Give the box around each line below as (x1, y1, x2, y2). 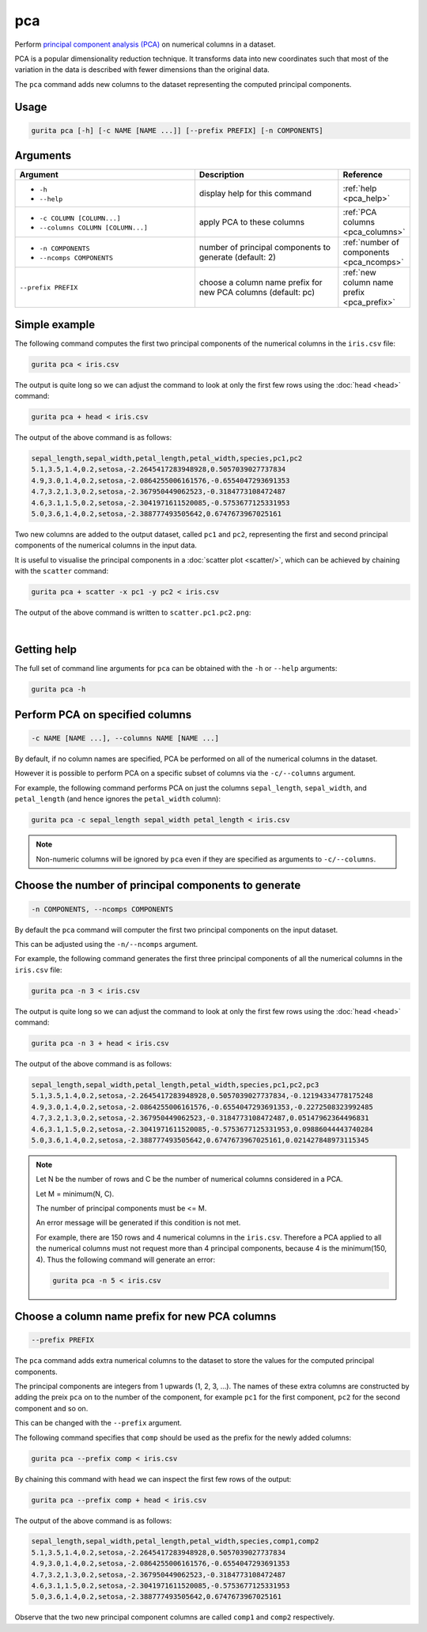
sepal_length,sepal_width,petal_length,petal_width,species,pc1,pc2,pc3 (31, 1080, 319, 1089)
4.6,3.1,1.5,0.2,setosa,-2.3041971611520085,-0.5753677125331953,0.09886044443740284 (31, 1124, 373, 1134)
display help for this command (198, 188, 312, 199)
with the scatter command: (14, 566, 109, 576)
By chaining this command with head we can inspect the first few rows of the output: (14, 1474, 292, 1483)
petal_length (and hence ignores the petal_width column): (14, 794, 221, 804)
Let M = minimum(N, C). (36, 1189, 115, 1198)
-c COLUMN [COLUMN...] (39, 214, 122, 223)
